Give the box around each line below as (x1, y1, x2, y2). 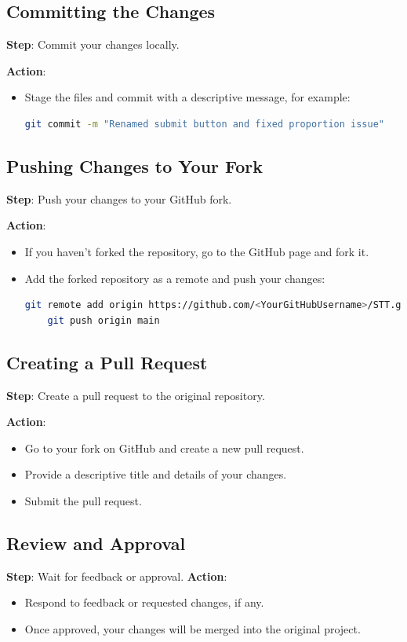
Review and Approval (6, 530, 186, 555)
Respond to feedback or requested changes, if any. (24, 594, 264, 611)
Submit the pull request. (24, 492, 142, 508)
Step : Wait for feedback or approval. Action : (6, 567, 227, 584)
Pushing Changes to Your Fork (6, 153, 263, 178)
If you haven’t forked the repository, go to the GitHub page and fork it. (24, 243, 369, 259)
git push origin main (47, 314, 160, 326)
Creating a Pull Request (6, 350, 208, 374)
